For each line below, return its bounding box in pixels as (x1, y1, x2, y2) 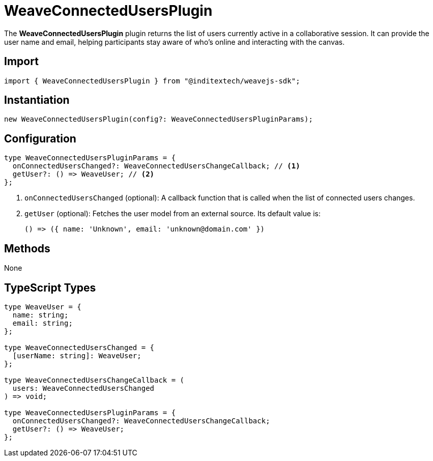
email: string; (12, 319, 73, 327)
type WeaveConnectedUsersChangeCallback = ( (4, 376, 185, 384)
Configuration (4, 132, 76, 145)
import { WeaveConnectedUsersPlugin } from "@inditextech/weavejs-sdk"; (4, 76, 300, 85)
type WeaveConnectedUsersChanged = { (4, 343, 155, 352)
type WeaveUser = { (4, 302, 81, 311)
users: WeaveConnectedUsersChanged (12, 384, 155, 392)
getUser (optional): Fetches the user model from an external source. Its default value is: (24, 209, 321, 218)
